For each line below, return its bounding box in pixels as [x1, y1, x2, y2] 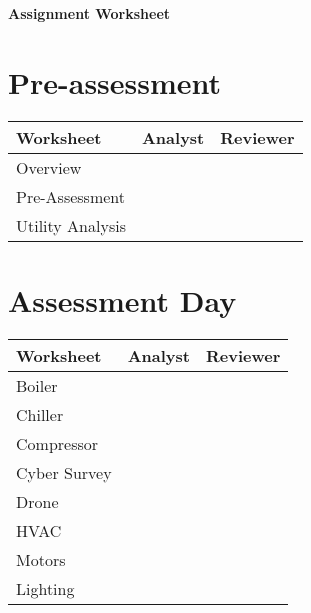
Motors [16, 547, 66, 571]
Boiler [16, 373, 58, 397]
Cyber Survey [16, 460, 112, 484]
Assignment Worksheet [8, 3, 171, 23]
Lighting [16, 576, 75, 600]
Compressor [16, 431, 99, 455]
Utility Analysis [16, 213, 126, 237]
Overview [16, 155, 82, 179]
